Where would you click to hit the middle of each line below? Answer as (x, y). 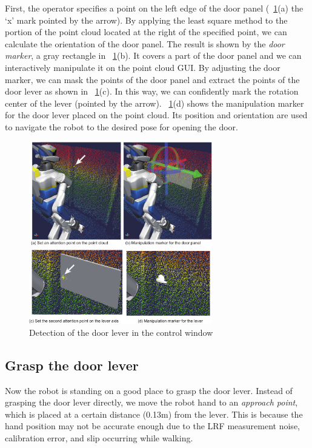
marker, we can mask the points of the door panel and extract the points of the (152, 79)
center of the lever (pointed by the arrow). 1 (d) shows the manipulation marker (154, 103)
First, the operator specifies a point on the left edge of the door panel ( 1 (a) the (154, 8)
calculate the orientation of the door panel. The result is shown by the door (145, 43)
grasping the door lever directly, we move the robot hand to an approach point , (151, 402)
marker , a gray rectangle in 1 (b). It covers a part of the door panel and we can (153, 55)
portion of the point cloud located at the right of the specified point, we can (146, 32)
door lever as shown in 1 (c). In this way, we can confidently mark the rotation (152, 91)
